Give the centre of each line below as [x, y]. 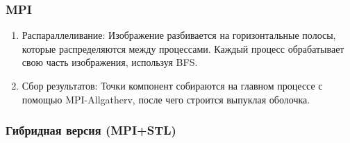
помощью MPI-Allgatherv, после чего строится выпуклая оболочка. [166, 99]
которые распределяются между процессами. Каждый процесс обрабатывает [183, 48]
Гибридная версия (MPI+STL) [91, 130]
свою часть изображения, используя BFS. [110, 62]
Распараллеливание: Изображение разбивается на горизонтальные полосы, [179, 35]
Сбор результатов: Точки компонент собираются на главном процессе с [172, 85]
